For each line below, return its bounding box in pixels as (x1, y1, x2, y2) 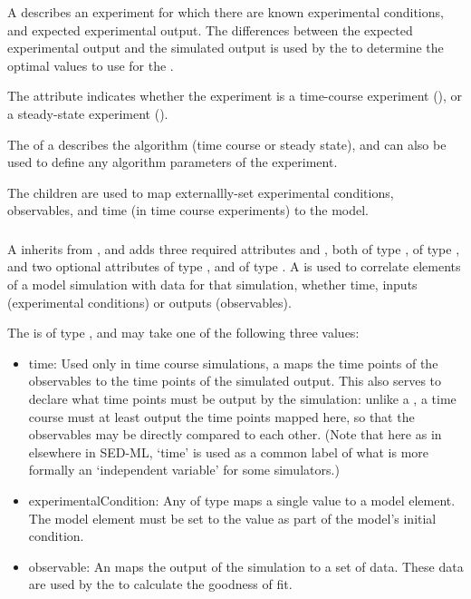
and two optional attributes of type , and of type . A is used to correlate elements (7, 257, 461, 276)
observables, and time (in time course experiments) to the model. (7, 201, 369, 220)
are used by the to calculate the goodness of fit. (28, 574, 293, 594)
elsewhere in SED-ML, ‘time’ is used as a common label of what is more (28, 442, 429, 461)
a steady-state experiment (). (7, 103, 168, 123)
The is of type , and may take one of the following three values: (7, 323, 360, 342)
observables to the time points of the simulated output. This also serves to (28, 371, 442, 390)
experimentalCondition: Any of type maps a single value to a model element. (28, 490, 456, 509)
